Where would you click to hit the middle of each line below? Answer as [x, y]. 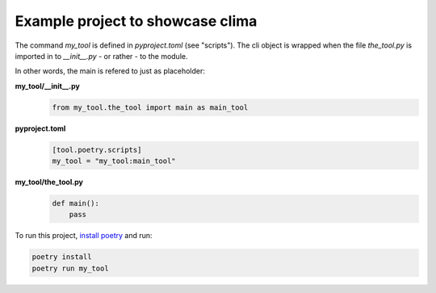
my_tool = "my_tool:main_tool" [114, 161]
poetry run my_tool [70, 268]
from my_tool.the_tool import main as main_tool [150, 107]
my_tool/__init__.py [47, 86]
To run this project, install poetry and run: [84, 236]
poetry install [62, 257]
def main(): [76, 203]
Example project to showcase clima [136, 21]
